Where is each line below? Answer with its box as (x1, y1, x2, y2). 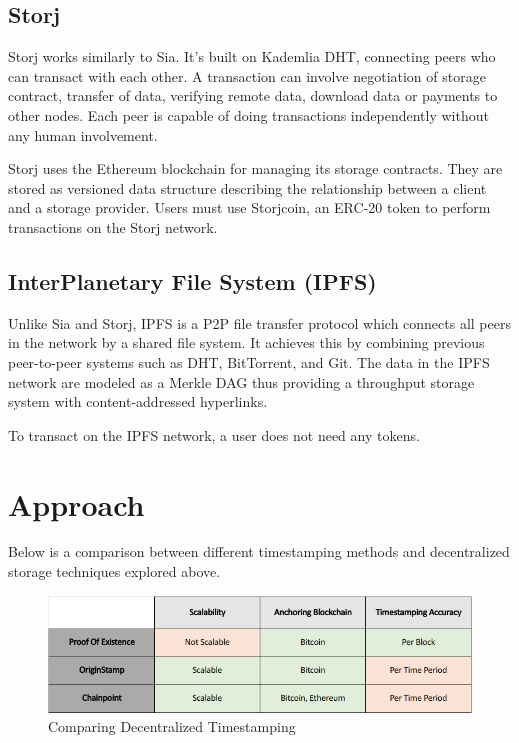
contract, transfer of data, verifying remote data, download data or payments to (8, 85, 498, 106)
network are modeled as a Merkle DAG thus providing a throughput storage (8, 371, 475, 392)
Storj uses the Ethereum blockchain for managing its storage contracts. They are (8, 158, 503, 179)
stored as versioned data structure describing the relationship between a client (8, 177, 487, 198)
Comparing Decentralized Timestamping (48, 716, 296, 737)
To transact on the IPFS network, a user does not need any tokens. (8, 424, 420, 445)
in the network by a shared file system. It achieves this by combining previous (8, 332, 485, 353)
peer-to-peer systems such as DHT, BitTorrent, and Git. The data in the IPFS (8, 351, 490, 372)
